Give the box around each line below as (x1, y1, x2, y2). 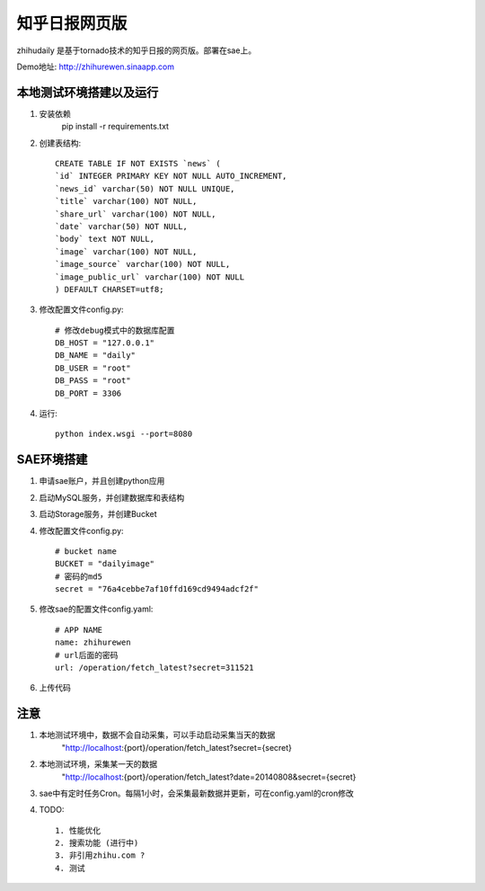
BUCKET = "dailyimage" (55, 558, 155, 569)
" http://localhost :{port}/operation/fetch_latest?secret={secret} (61, 742, 292, 753)
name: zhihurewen (55, 637, 131, 647)
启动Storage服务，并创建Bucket (39, 509, 157, 520)
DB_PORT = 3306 (55, 388, 122, 398)
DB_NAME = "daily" (55, 351, 137, 361)
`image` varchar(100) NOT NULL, (55, 246, 198, 256)
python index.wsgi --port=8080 (55, 429, 193, 440)
